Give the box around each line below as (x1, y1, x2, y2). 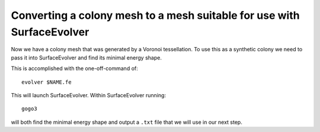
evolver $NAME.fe (21, 78, 72, 85)
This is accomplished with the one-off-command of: (11, 65, 139, 72)
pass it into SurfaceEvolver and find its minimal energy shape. (11, 54, 162, 61)
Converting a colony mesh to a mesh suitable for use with (11, 9, 300, 22)
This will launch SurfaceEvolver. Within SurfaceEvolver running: (11, 91, 166, 98)
